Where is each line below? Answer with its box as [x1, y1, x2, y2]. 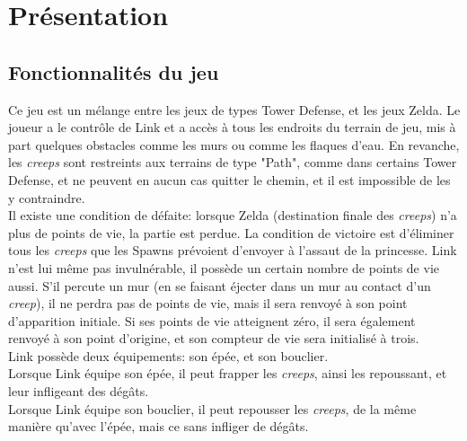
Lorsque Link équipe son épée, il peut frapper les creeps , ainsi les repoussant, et [8, 364, 447, 383]
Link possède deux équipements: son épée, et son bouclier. [8, 346, 329, 365]
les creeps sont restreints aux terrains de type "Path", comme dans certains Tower [8, 153, 457, 172]
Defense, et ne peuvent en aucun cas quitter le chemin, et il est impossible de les [8, 170, 451, 189]
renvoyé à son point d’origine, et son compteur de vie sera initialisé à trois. [8, 329, 419, 348]
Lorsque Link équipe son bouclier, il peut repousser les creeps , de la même [8, 399, 417, 418]
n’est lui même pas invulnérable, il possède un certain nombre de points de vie [8, 258, 439, 277]
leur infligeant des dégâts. [8, 382, 149, 401]
